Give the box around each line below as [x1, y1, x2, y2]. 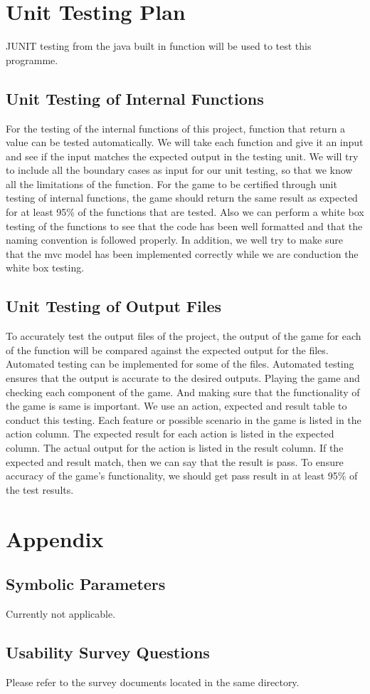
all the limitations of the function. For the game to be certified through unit [6, 176, 337, 191]
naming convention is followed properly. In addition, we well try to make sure [6, 232, 343, 247]
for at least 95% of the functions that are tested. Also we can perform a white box [6, 204, 364, 219]
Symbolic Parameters [6, 573, 166, 595]
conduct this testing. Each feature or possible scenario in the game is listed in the [6, 412, 361, 427]
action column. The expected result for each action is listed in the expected [6, 426, 334, 441]
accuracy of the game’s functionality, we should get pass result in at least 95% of [6, 468, 358, 483]
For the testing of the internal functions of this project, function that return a [6, 120, 346, 135]
